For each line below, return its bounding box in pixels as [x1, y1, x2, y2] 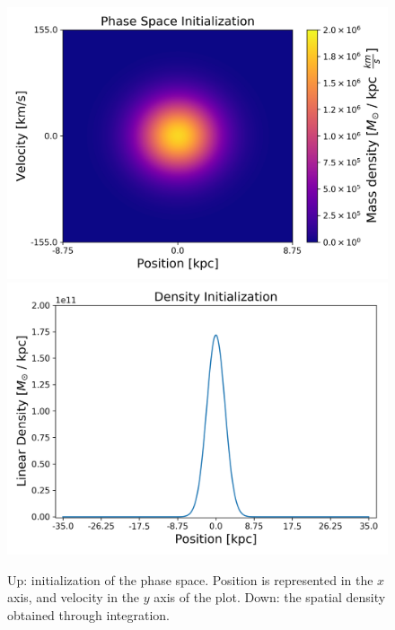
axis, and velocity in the [7, 588, 140, 607]
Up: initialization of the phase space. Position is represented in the [7, 570, 373, 589]
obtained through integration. [7, 605, 170, 624]
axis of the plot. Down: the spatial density [154, 588, 386, 607]
